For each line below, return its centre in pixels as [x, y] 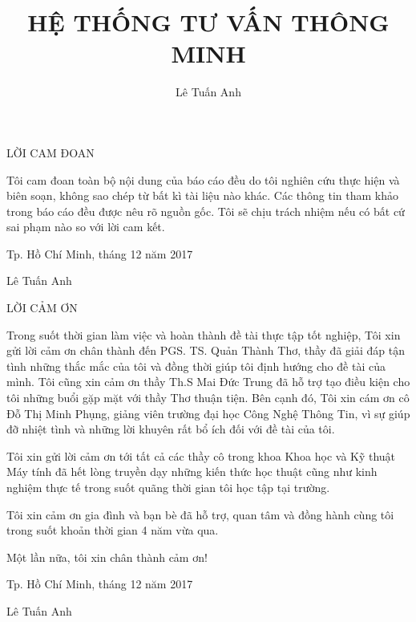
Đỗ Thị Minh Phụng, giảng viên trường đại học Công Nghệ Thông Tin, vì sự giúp [208, 413]
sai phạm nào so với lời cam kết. [86, 227]
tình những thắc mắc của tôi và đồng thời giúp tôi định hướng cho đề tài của [196, 366]
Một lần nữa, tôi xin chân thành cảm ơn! [107, 557]
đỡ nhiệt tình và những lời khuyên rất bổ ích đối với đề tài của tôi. [171, 429]
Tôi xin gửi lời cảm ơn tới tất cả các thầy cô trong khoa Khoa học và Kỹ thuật [201, 455]
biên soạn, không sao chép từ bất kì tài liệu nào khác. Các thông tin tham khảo [203, 195]
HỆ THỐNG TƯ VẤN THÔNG [208, 22]
